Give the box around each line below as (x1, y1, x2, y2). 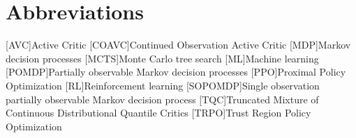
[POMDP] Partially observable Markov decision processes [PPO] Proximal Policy (6, 64, 346, 79)
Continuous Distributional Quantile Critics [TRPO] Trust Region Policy (6, 105, 311, 120)
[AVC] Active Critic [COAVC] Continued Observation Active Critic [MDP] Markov (6, 37, 351, 52)
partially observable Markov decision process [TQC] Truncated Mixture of (6, 92, 319, 106)
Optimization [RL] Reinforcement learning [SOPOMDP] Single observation (6, 78, 320, 92)
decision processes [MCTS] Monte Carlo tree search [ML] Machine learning (6, 51, 319, 65)
